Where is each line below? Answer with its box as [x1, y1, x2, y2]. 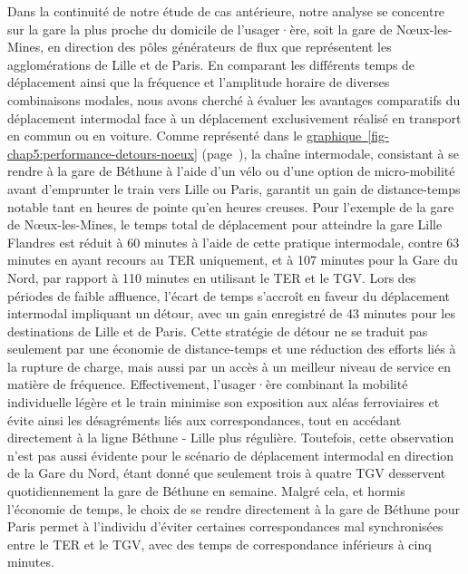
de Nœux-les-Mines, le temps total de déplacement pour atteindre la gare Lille [7, 215, 443, 234]
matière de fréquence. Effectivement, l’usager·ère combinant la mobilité [7, 375, 408, 394]
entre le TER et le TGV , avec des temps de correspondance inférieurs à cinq [7, 534, 432, 553]
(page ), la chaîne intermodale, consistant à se [201, 143, 459, 162]
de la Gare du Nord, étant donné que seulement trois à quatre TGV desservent [7, 463, 446, 482]
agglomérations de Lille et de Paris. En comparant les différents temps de [7, 54, 415, 73]
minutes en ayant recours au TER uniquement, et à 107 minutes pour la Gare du [7, 250, 458, 269]
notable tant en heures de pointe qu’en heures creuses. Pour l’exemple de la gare [7, 197, 454, 216]
